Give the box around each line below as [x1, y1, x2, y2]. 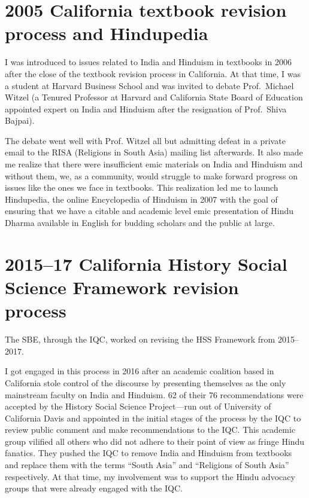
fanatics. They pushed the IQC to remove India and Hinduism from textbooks [5, 447, 292, 459]
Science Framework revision [5, 275, 239, 299]
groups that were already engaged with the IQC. [5, 482, 183, 494]
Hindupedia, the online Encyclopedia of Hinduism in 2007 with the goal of [5, 193, 278, 205]
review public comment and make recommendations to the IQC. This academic [5, 423, 296, 436]
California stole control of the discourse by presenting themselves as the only [5, 376, 286, 389]
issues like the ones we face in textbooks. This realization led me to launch [5, 181, 278, 194]
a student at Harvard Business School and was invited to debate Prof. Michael [5, 79, 294, 91]
